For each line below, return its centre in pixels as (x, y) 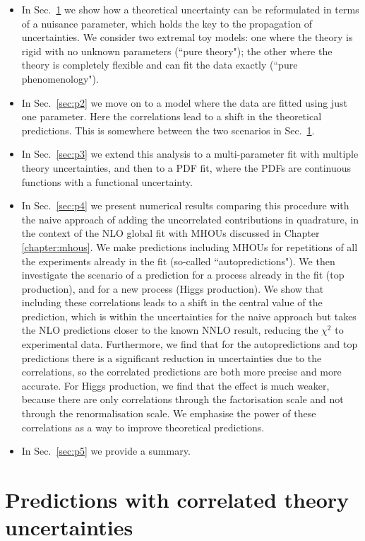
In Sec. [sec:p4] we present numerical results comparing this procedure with (185, 205)
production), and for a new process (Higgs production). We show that (173, 288)
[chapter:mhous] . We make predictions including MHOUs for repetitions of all (190, 246)
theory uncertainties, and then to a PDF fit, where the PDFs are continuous (186, 167)
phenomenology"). (60, 78)
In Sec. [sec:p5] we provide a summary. (106, 451)
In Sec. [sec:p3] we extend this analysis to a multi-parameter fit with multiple (190, 154)
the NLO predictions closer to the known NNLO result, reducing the (170, 330)
